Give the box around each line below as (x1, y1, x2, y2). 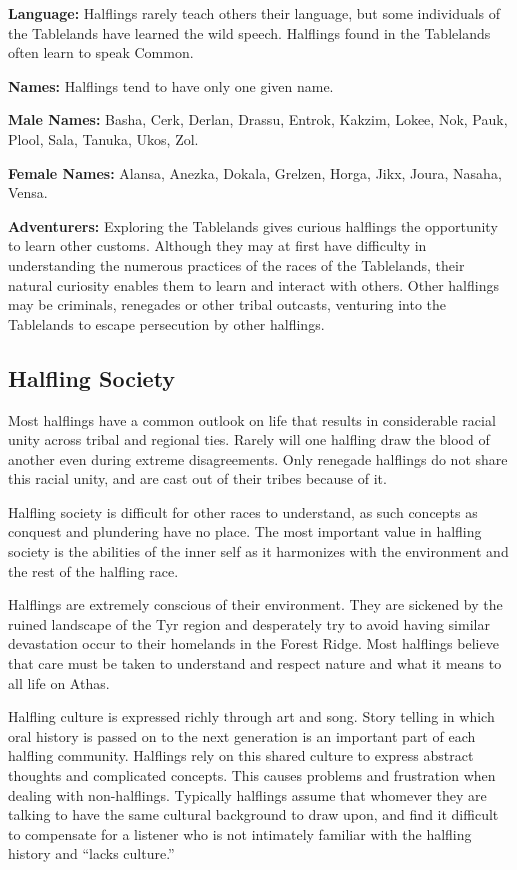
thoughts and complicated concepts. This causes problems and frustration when (8, 765, 496, 786)
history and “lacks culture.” (8, 843, 175, 864)
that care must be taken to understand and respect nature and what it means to (8, 653, 502, 674)
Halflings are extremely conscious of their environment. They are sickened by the (8, 594, 503, 615)
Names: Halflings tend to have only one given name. (8, 75, 334, 96)
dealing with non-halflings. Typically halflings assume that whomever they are (8, 784, 487, 805)
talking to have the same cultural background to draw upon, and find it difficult (8, 804, 499, 825)
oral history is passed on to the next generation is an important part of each (8, 725, 476, 746)
